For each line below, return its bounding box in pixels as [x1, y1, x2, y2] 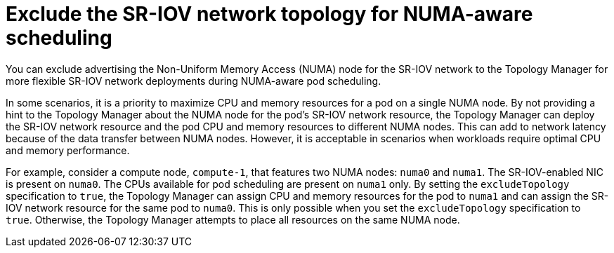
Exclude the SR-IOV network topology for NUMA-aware [6, 2, 533, 26]
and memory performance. [6, 144, 130, 156]
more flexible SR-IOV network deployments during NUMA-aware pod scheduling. [6, 74, 381, 87]
